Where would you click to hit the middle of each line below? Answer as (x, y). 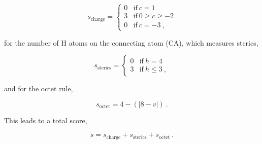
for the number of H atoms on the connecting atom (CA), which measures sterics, (131, 42)
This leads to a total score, (46, 120)
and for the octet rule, (39, 88)
